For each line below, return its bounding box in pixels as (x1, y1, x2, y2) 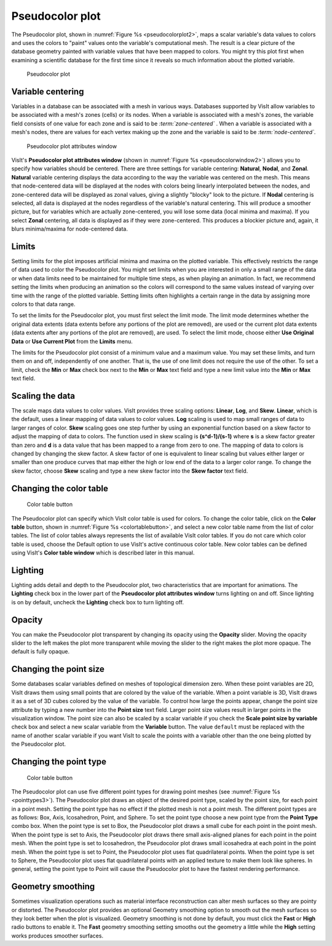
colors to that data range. (11, 300, 76, 307)
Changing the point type (11, 756, 107, 767)
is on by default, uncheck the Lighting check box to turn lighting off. (11, 598, 184, 605)
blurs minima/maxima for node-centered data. (11, 225, 128, 233)
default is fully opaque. (11, 648, 70, 655)
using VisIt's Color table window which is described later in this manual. (11, 549, 195, 556)
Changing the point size (11, 664, 105, 674)
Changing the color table (11, 483, 109, 494)
